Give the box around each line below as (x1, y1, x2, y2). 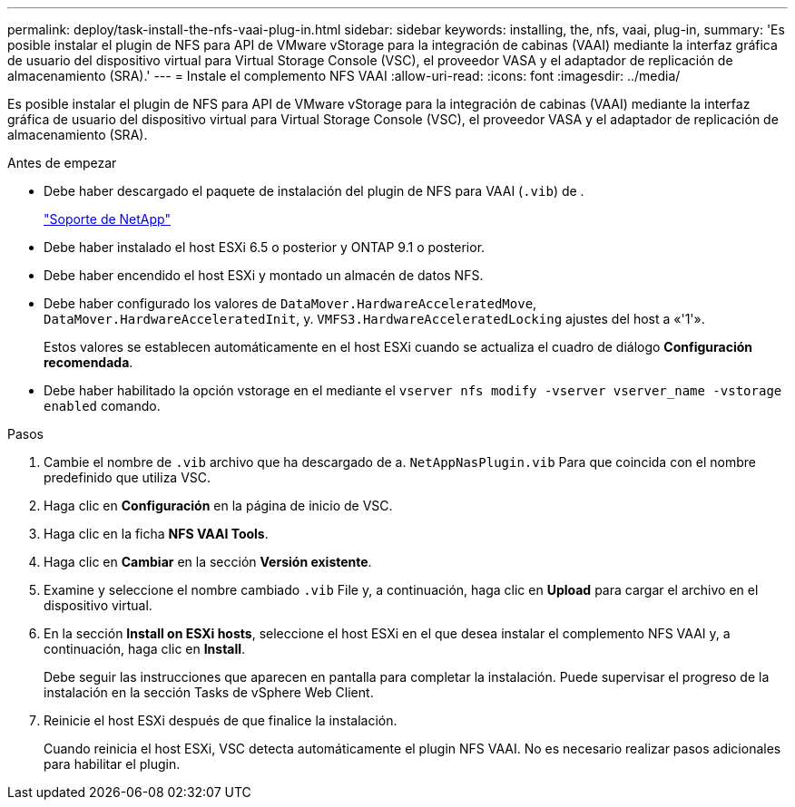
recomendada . (44, 355, 133, 370)
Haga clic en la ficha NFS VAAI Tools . (44, 526, 269, 541)
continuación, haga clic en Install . (44, 641, 246, 656)
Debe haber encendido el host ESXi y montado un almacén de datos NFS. (44, 267, 484, 283)
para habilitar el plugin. (44, 756, 181, 772)
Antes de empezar (7, 155, 117, 170)
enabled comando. (44, 398, 161, 413)
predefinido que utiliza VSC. (44, 470, 211, 485)
